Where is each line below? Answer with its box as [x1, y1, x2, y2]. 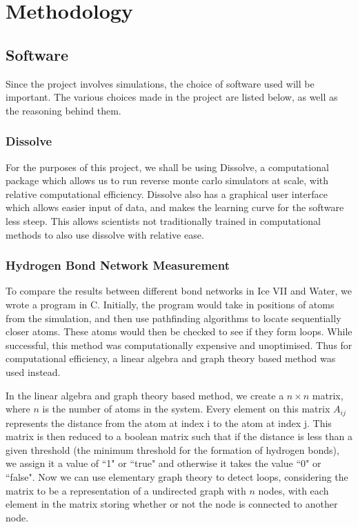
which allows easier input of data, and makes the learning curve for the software [6, 200, 344, 215]
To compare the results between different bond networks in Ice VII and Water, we [6, 284, 352, 298]
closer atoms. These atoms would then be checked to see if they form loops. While [6, 324, 352, 339]
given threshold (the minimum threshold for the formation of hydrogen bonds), [6, 442, 339, 457]
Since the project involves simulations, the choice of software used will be [6, 76, 315, 90]
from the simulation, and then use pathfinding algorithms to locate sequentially [6, 310, 341, 325]
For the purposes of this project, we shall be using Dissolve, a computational [6, 159, 329, 174]
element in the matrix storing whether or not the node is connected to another [6, 497, 338, 511]
